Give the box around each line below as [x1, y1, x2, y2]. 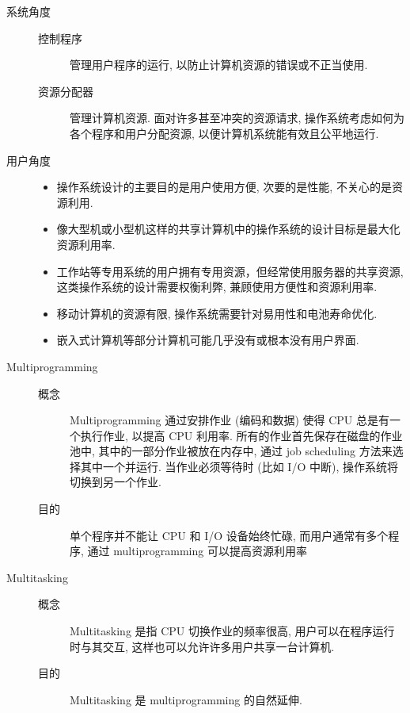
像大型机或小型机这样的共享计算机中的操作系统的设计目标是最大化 [56, 220, 401, 237]
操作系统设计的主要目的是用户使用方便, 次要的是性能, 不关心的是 [56, 178, 392, 195]
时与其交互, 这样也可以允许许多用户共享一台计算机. [70, 638, 335, 654]
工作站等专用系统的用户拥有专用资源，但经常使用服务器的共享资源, [56, 263, 404, 279]
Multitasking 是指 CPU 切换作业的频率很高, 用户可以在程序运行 [70, 623, 395, 639]
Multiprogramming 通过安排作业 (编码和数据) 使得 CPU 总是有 [70, 412, 389, 428]
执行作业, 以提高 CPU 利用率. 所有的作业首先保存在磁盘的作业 [80, 427, 403, 443]
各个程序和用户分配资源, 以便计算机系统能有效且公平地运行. [70, 125, 379, 141]
